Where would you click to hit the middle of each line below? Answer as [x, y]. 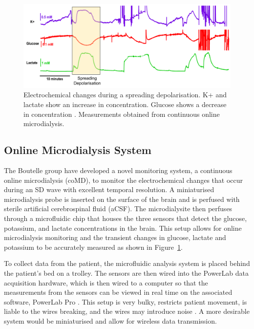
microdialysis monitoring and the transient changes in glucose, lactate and [115, 237]
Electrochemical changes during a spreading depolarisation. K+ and [125, 95]
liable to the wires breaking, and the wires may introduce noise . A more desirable [127, 311]
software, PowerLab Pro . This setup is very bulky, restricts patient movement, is [126, 301]
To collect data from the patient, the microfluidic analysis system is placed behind [127, 263]
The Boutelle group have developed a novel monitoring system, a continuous [118, 170]
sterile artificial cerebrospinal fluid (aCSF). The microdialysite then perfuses [118, 208]
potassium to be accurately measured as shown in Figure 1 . [93, 247]
